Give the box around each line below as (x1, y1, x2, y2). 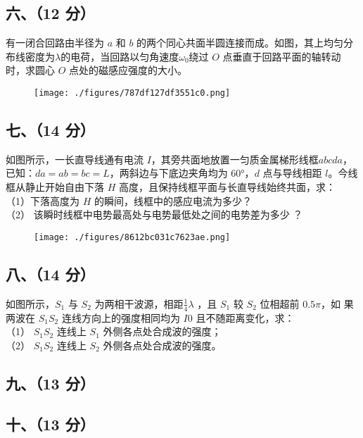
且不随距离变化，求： (196, 310, 295, 325)
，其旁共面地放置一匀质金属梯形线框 (151, 151, 319, 166)
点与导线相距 (262, 165, 322, 180)
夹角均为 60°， (188, 165, 255, 180)
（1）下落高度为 (6, 193, 79, 208)
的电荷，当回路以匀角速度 (60, 49, 179, 63)
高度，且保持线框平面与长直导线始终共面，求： (118, 180, 336, 194)
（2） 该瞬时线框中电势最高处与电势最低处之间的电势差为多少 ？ (6, 207, 303, 222)
